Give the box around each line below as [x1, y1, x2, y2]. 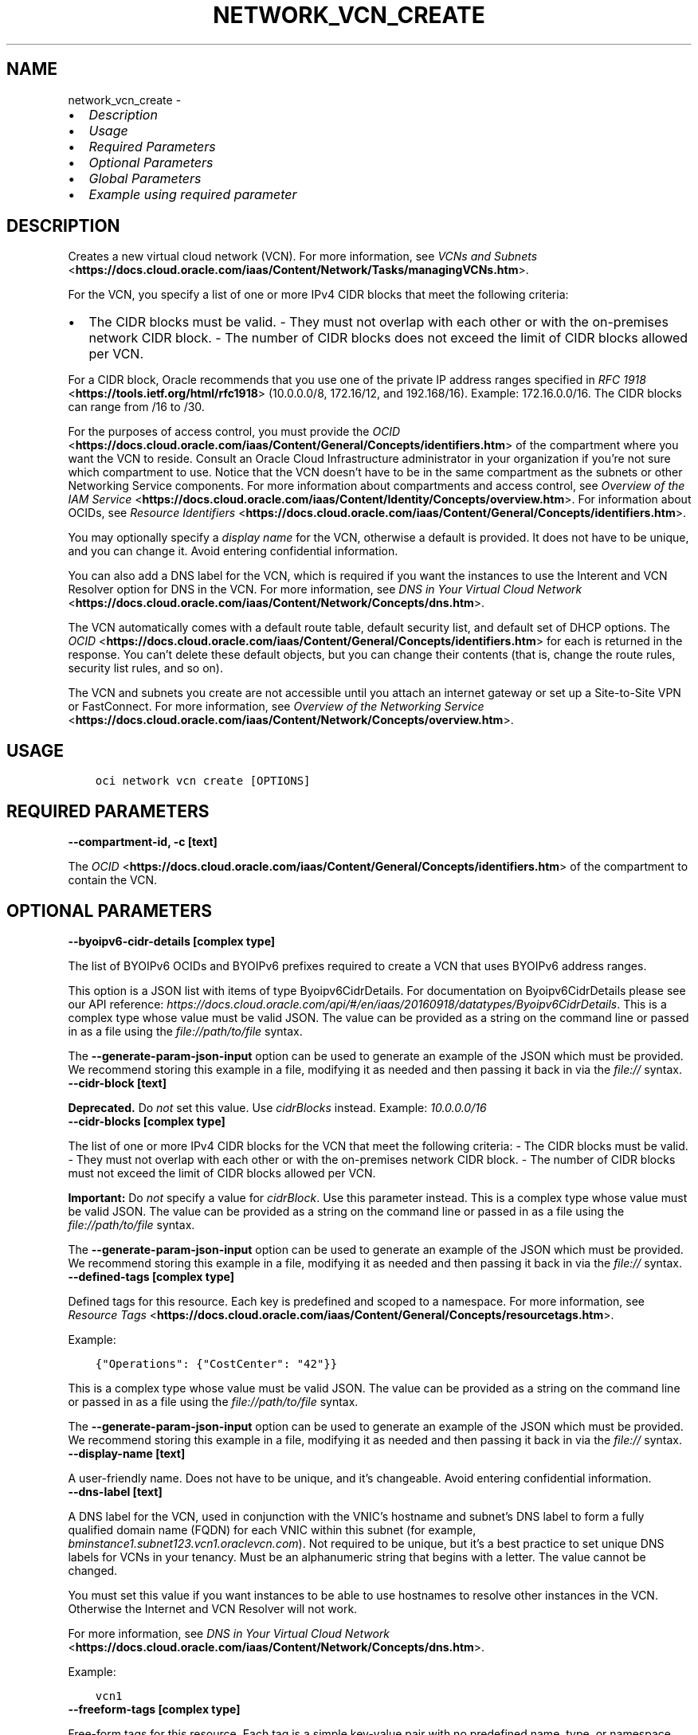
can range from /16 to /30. [68, 400, 205, 414]
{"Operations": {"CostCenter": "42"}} [95, 1357, 338, 1370]
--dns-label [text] [68, 1484, 163, 1498]
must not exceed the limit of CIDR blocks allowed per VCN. [68, 1165, 376, 1180]
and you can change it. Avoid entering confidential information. [68, 544, 398, 558]
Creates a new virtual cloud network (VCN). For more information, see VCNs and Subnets [68, 249, 538, 264]
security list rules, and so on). [68, 661, 223, 676]
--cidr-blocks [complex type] [68, 1114, 225, 1128]
